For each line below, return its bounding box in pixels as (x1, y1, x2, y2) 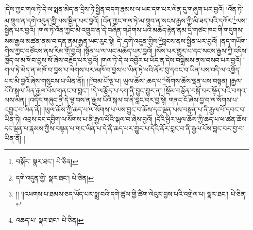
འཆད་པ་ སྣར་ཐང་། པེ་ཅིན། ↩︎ (16, 214, 84, 225)
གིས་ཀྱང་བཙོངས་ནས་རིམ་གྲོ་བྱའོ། (4, 45, 82, 55)
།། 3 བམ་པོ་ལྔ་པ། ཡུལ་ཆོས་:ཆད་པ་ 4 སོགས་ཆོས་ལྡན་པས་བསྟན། (87, 74, 228, 86)
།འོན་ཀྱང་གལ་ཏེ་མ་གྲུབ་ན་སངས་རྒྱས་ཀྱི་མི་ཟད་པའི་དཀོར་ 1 (101, 14, 236, 25)
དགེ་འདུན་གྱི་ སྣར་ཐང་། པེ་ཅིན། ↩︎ (16, 172, 94, 182)
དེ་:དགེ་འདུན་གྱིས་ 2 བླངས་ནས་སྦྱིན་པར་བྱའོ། (117, 34, 218, 46)
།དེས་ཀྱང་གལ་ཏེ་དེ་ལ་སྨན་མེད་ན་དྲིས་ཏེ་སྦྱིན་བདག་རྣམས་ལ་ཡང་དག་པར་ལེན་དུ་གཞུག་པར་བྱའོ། (4, 4, 224, 14)
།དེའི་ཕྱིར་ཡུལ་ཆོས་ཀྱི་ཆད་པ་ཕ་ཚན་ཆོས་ (154, 114, 248, 124)
